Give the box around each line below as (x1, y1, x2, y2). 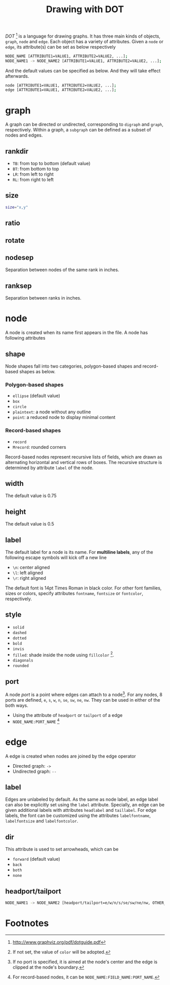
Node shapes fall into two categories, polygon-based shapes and (5, 363, 142, 369)
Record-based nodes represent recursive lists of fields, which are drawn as (5, 453, 162, 460)
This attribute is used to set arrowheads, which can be (5, 846, 119, 852)
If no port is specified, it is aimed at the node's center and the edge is (12, 959, 158, 965)
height (5, 507, 26, 516)
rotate (5, 236, 25, 245)
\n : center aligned (12, 564, 50, 570)
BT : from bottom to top (12, 166, 59, 172)
